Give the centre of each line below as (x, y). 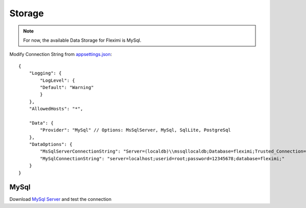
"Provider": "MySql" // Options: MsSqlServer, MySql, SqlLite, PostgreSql (135, 130)
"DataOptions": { (50, 144)
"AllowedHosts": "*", (56, 109)
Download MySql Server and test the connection (60, 199)
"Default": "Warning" (67, 87)
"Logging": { (45, 73)
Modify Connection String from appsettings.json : (61, 54)
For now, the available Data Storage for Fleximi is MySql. (82, 40)
